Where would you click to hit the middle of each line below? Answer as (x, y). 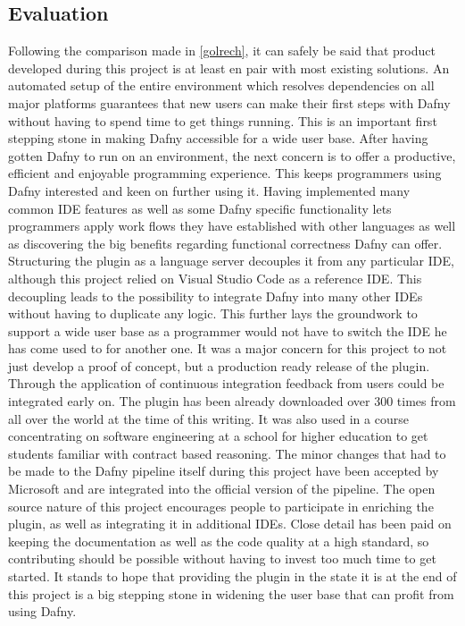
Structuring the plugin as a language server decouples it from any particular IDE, (231, 261)
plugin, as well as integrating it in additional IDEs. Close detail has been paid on (230, 524)
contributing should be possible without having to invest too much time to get (222, 558)
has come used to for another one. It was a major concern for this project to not (228, 348)
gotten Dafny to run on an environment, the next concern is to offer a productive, (232, 155)
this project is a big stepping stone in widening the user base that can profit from (231, 593)
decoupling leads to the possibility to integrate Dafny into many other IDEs (216, 296)
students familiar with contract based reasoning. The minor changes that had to (227, 453)
